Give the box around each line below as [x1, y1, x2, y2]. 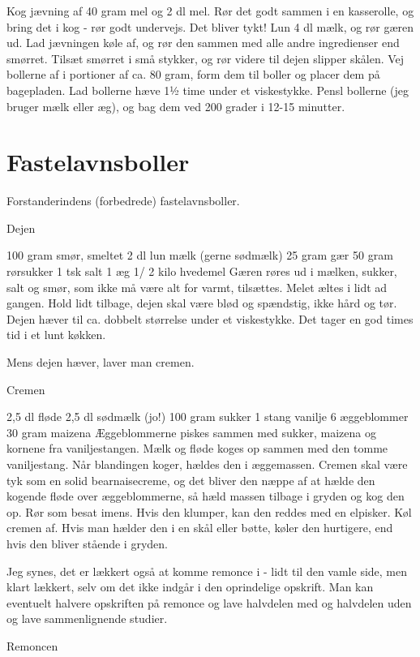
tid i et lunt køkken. [6, 326, 106, 343]
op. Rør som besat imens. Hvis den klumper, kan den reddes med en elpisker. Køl [6, 503, 412, 520]
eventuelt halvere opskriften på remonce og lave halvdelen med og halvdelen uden [6, 594, 412, 611]
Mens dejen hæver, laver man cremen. [6, 354, 195, 371]
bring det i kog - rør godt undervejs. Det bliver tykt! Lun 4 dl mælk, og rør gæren [6, 18, 414, 35]
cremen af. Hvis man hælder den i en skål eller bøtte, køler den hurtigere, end [6, 519, 393, 536]
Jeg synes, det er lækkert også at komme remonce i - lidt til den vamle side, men [6, 562, 408, 579]
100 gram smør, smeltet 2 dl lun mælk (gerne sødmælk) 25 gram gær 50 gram [6, 247, 393, 264]
